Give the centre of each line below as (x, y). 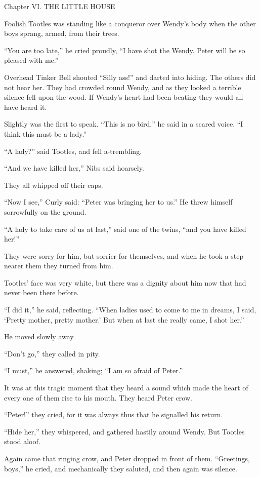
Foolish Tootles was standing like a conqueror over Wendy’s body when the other (130, 23)
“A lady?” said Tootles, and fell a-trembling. (73, 151)
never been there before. (41, 292)
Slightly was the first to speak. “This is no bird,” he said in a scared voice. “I (124, 124)
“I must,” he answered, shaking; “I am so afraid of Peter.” (94, 370)
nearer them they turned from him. (59, 266)
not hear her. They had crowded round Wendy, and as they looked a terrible (123, 87)
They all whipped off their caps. (54, 185)
